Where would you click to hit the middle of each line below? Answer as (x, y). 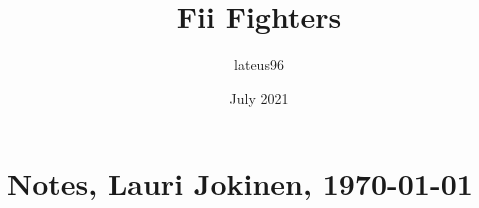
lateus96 (259, 64)
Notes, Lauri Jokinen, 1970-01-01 (240, 183)
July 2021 (259, 97)
